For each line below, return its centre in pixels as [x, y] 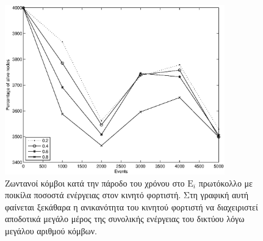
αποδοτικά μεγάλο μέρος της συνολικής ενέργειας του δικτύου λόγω [125, 219]
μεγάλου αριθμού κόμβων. [51, 230]
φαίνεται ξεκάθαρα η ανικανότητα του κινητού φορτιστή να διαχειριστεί [131, 206]
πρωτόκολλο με [225, 183]
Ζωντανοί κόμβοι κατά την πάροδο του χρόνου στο [95, 183]
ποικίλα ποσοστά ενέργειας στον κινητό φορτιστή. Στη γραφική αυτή [127, 195]
